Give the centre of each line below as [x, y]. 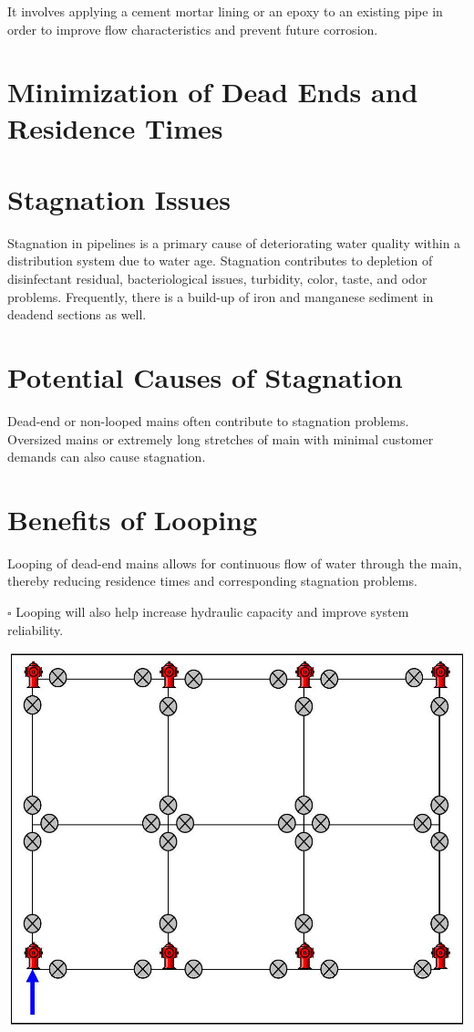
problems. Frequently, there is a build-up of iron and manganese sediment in [221, 296]
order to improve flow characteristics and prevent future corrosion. [193, 29]
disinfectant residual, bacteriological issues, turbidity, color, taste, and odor [217, 279]
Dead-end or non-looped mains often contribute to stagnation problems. [208, 420]
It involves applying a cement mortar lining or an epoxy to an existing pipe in [225, 11]
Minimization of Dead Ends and [213, 92]
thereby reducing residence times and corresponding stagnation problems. [212, 581]
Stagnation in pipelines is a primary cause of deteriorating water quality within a [234, 242]
